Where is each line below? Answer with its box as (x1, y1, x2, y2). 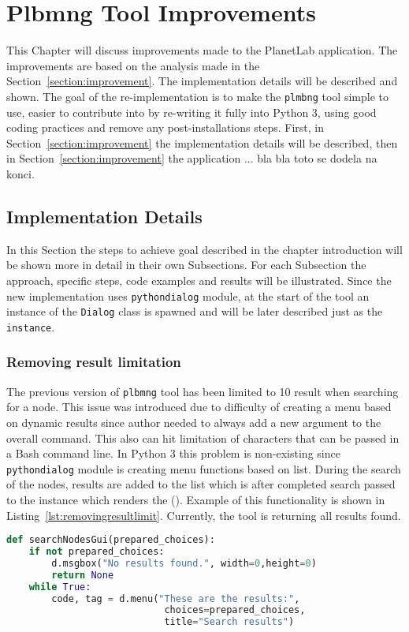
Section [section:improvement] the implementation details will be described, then (6, 134, 398, 151)
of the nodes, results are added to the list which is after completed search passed (6, 476, 396, 492)
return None (51, 569, 114, 581)
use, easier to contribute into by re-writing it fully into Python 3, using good (6, 103, 377, 120)
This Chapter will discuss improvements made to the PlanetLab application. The (6, 42, 398, 58)
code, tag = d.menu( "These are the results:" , (51, 593, 300, 604)
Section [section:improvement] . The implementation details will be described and (6, 73, 398, 89)
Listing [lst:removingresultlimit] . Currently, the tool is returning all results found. (6, 507, 401, 523)
